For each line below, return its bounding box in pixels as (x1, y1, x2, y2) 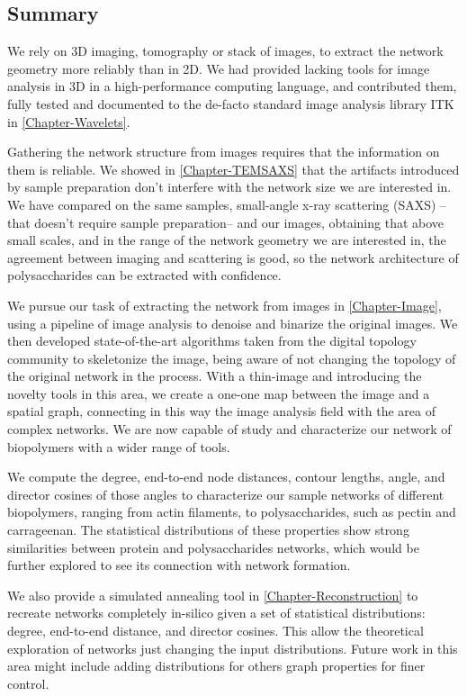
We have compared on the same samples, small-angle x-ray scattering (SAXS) (7, 194, 436, 213)
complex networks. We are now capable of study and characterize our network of (7, 420, 452, 438)
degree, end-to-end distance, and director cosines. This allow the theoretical (7, 621, 424, 640)
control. (7, 673, 49, 692)
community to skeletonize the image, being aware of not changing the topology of (7, 348, 456, 367)
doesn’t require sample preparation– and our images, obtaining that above (34, 212, 445, 231)
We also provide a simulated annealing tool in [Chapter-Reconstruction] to (7, 585, 418, 604)
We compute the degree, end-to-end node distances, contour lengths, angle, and (7, 467, 445, 486)
